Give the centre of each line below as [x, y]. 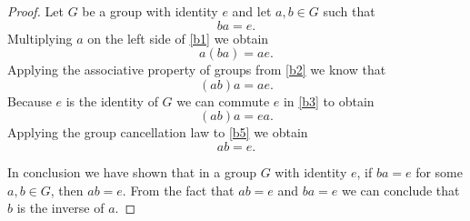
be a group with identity [150, 11]
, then [67, 190]
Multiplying [40, 38]
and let [252, 11]
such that [349, 11]
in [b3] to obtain [329, 100]
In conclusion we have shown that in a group [132, 171]
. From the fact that [178, 190]
